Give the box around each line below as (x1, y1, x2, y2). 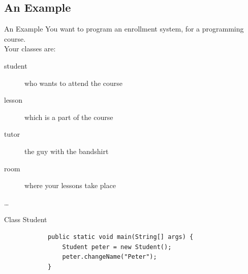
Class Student (4, 214, 47, 225)
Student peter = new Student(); (62, 243, 172, 251)
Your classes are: (4, 43, 56, 54)
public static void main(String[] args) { (47, 233, 194, 240)
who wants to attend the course (24, 77, 123, 88)
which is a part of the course (24, 111, 113, 122)
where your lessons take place (24, 180, 116, 191)
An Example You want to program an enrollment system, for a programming (4, 23, 244, 34)
